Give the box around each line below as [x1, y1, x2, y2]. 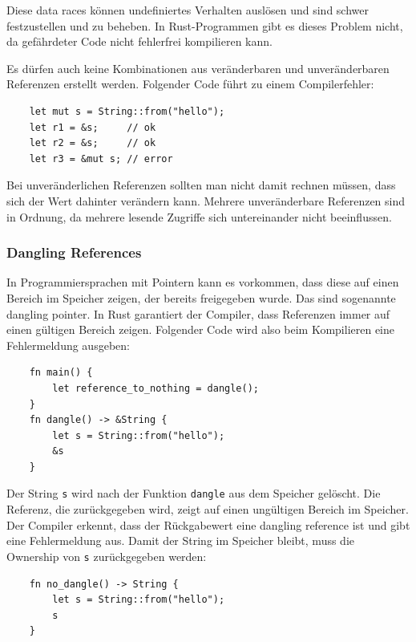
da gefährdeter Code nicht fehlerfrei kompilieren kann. [6, 33, 273, 50]
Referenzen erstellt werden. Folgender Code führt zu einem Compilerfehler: [6, 75, 374, 92]
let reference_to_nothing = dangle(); [52, 382, 259, 394]
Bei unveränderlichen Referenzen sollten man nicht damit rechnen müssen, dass [6, 177, 396, 193]
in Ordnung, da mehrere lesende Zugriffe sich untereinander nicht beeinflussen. [6, 208, 392, 225]
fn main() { [29, 367, 93, 379]
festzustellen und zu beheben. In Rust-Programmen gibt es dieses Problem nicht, [6, 17, 403, 34]
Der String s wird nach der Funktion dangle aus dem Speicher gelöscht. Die [6, 485, 381, 502]
